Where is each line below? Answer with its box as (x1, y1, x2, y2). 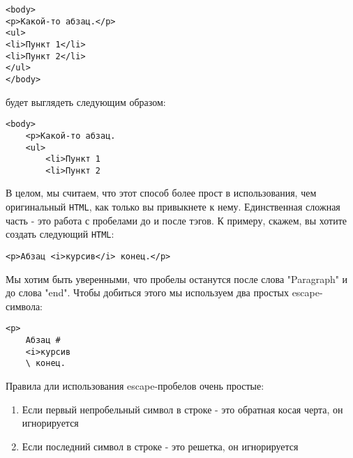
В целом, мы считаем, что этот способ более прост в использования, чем (6, 185, 317, 200)
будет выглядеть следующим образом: (6, 94, 166, 109)
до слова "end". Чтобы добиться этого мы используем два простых (6, 285, 289, 300)
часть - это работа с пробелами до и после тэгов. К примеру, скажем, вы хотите (6, 213, 347, 227)
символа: (6, 298, 43, 313)
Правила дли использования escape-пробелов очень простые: (6, 379, 264, 393)
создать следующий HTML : (6, 227, 114, 241)
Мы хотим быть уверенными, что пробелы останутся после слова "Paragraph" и (6, 271, 348, 286)
